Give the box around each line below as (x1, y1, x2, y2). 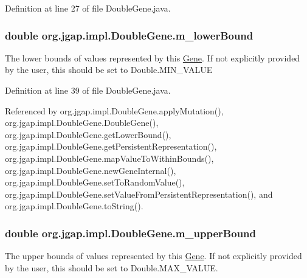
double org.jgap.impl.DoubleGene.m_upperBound (5, 225, 256, 240)
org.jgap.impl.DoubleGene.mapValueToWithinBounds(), (5, 151, 214, 164)
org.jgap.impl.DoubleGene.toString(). (5, 200, 143, 212)
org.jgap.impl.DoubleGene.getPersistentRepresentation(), (5, 140, 217, 153)
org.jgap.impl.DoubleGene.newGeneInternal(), (5, 164, 176, 176)
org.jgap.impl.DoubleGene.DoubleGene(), (5, 116, 159, 129)
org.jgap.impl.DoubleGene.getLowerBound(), (5, 128, 171, 141)
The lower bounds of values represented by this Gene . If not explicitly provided (5, 51, 300, 64)
